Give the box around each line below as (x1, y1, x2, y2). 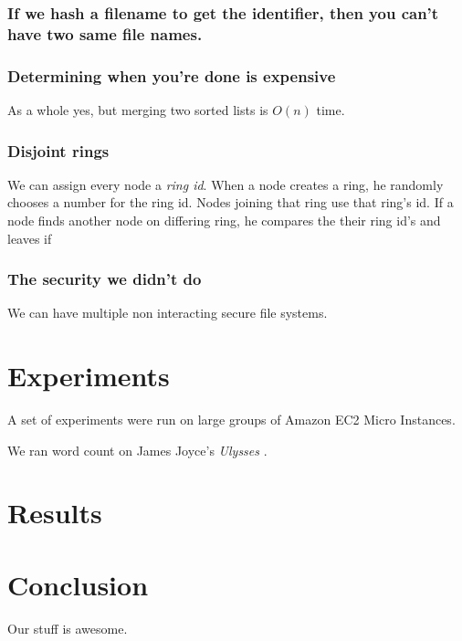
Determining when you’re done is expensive (7, 64, 336, 87)
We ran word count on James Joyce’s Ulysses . (7, 440, 268, 459)
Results (7, 494, 102, 531)
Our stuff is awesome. (7, 618, 128, 637)
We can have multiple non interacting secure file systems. (7, 303, 328, 322)
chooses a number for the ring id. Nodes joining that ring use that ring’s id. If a (7, 193, 454, 212)
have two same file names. (7, 22, 203, 45)
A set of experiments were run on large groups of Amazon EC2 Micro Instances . (7, 410, 456, 429)
